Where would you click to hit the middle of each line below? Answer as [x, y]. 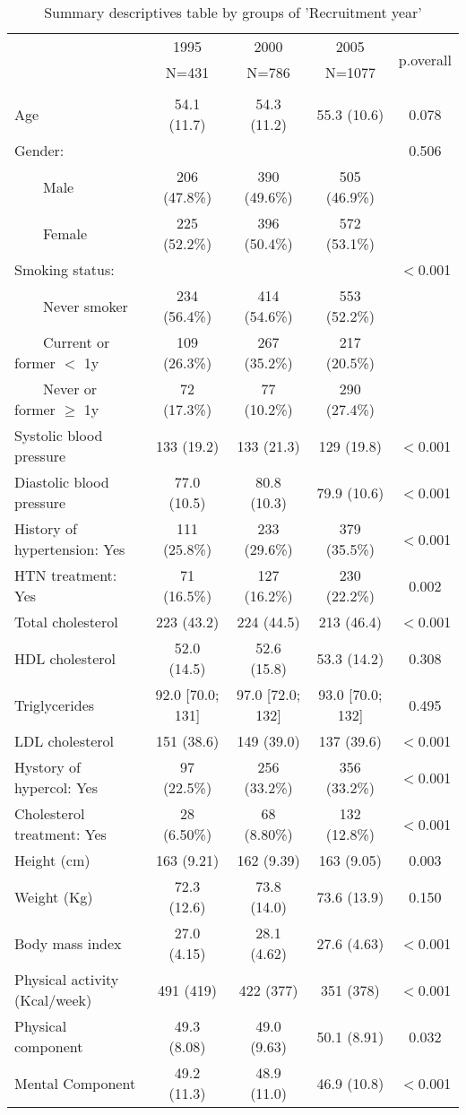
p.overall [425, 59]
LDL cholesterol [65, 741]
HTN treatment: [66, 575]
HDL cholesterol [65, 658]
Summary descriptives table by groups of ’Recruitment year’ [233, 12]
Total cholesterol [66, 622]
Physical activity [67, 979]
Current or [77, 342]
